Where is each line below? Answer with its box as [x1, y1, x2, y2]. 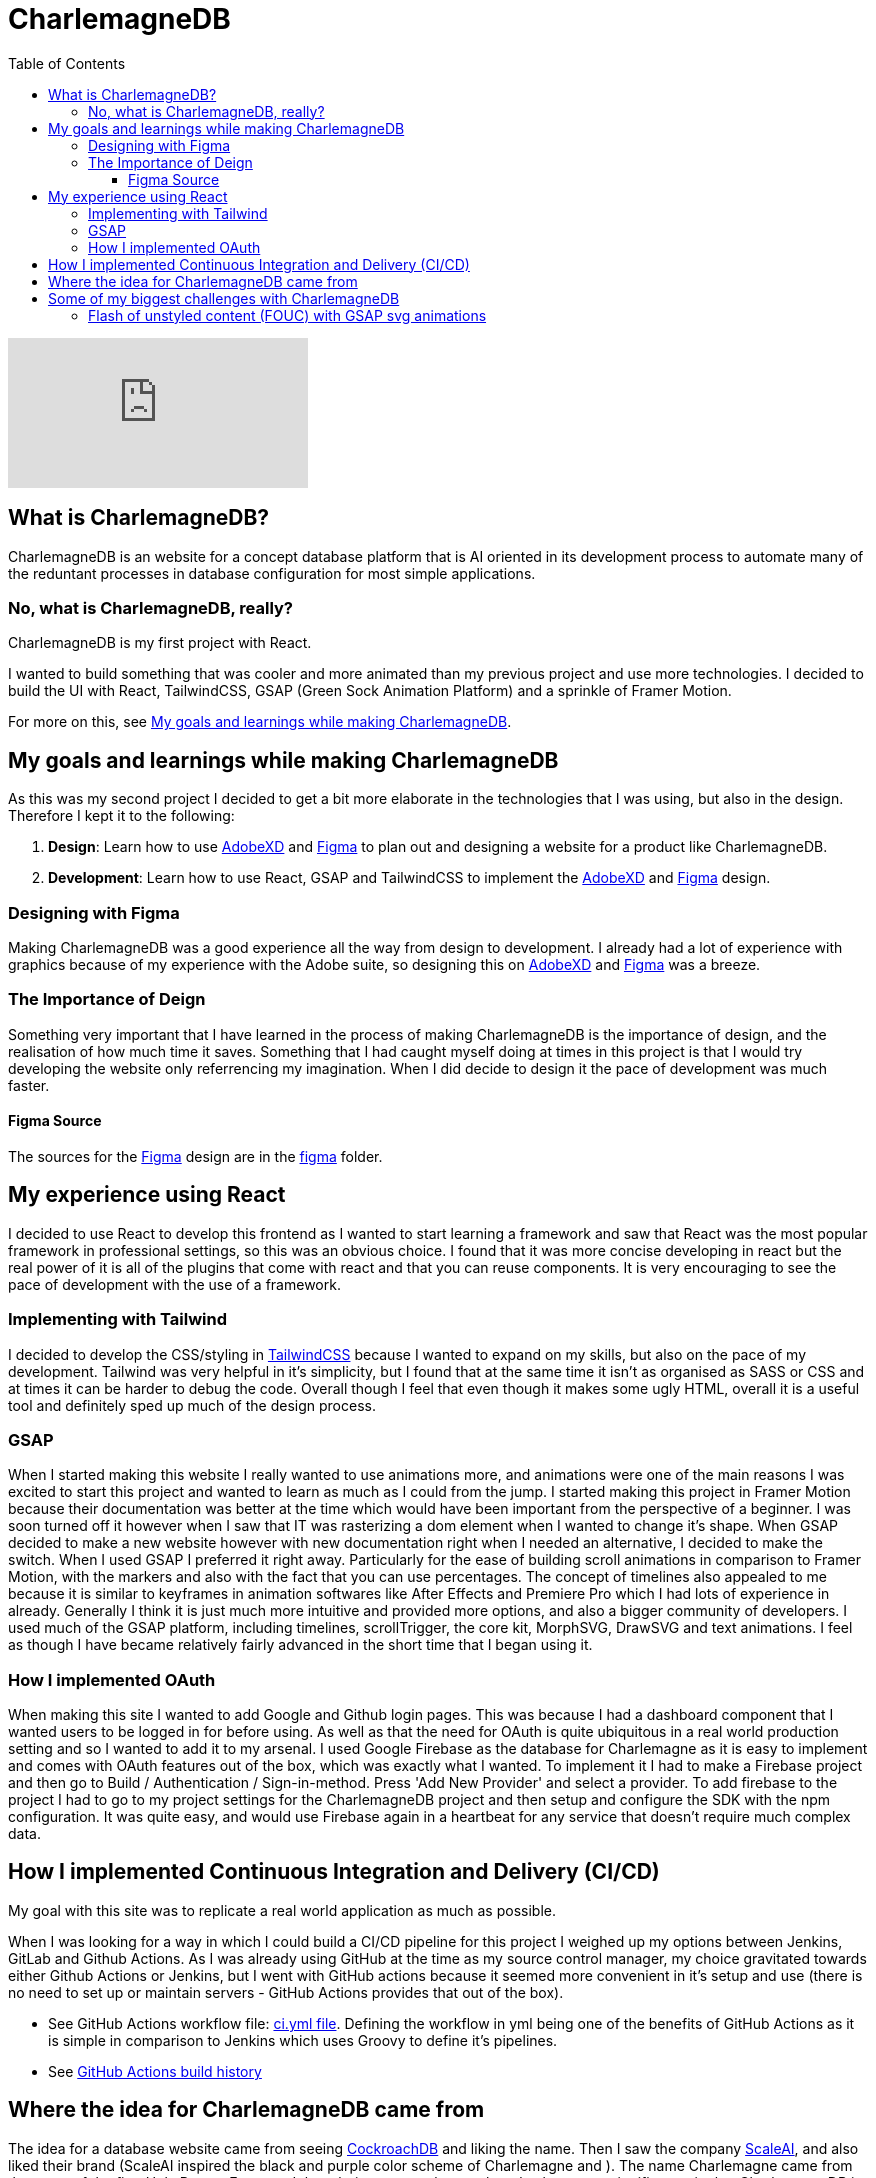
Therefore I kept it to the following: [8, 807, 235, 825]
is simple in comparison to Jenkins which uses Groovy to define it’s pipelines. [48, 2031, 558, 2049]
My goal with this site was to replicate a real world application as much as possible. [8, 1901, 556, 1919]
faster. [8, 1076, 50, 1094]
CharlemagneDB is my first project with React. [8, 634, 312, 652]
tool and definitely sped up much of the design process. [8, 1396, 376, 1414]
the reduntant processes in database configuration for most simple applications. [8, 564, 536, 582]
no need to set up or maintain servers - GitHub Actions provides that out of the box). [8, 1983, 564, 2001]
